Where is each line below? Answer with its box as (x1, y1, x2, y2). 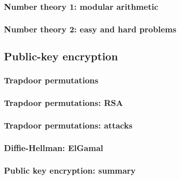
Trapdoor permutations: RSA (4, 97, 123, 109)
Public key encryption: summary (4, 164, 136, 176)
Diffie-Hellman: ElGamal (4, 141, 103, 153)
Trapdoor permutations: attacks (4, 119, 133, 131)
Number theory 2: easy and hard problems (4, 23, 177, 35)
